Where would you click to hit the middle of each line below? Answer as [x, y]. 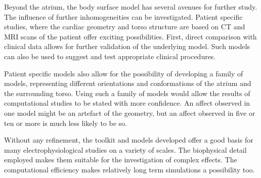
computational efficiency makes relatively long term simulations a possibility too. [129, 169]
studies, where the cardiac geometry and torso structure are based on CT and [125, 27]
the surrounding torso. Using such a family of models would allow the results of [127, 93]
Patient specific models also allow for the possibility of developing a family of [124, 73]
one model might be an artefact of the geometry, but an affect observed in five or [130, 113]
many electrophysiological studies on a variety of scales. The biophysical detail [125, 149]
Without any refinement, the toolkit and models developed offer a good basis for [129, 140]
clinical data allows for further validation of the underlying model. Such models [127, 46]
